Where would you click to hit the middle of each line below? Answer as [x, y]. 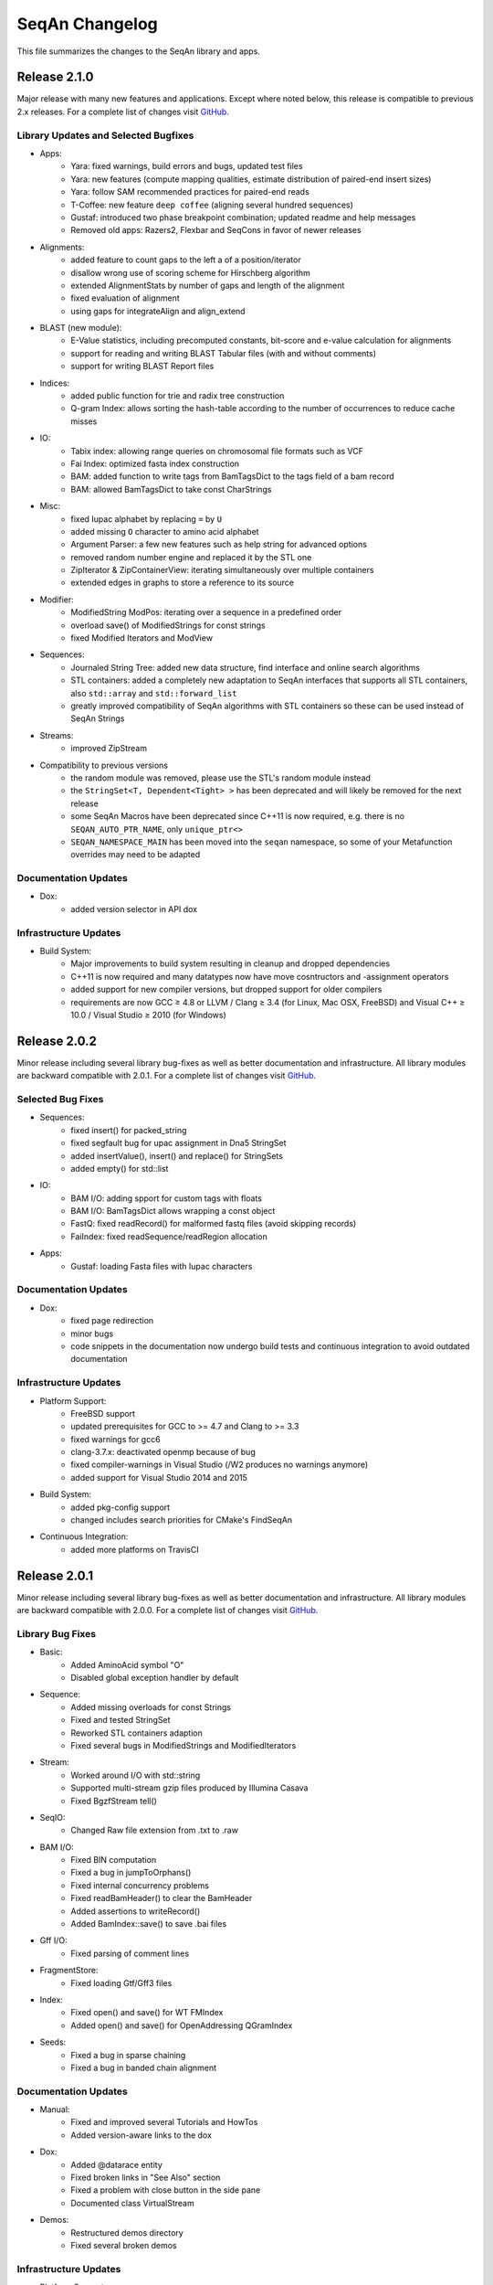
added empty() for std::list [120, 1168]
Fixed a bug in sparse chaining [128, 2055]
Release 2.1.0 [55, 77]
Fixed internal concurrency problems [140, 1885]
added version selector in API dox [134, 909]
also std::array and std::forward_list [154, 693]
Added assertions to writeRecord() [136, 1911]
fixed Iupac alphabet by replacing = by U [147, 519]
